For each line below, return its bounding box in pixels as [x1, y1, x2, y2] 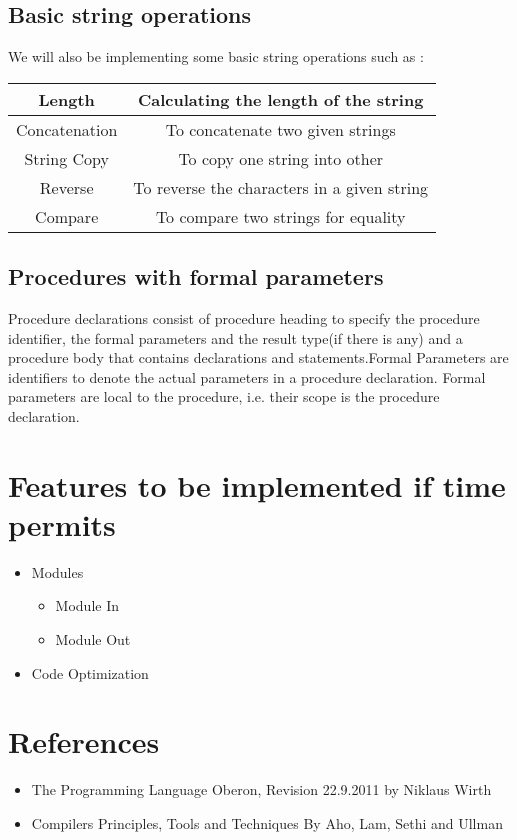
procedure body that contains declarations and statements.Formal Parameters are [8, 347, 509, 368]
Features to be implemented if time [8, 464, 506, 505]
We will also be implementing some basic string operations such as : [8, 46, 424, 67]
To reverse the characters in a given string [133, 175, 429, 199]
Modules [31, 561, 84, 582]
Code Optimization [31, 662, 149, 683]
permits [8, 503, 116, 544]
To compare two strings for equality [155, 204, 406, 228]
